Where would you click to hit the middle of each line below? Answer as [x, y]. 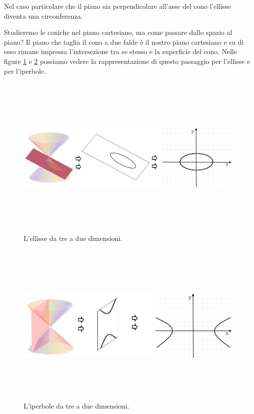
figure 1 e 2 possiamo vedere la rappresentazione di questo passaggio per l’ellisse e [127, 61]
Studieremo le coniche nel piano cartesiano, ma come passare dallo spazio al [118, 32]
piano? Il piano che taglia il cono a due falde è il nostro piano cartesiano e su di [124, 42]
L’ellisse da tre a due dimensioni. [73, 238]
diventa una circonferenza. [43, 15]
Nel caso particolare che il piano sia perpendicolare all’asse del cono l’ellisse [117, 6]
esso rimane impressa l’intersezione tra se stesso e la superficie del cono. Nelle [121, 51]
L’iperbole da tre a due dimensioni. [77, 405]
